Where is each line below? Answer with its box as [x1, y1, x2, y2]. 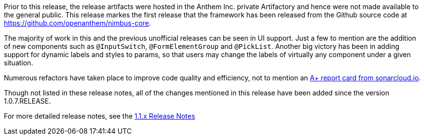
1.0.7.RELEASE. [4, 97, 51, 105]
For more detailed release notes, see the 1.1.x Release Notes [4, 112, 196, 120]
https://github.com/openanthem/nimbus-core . [4, 19, 151, 27]
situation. [4, 59, 33, 67]
